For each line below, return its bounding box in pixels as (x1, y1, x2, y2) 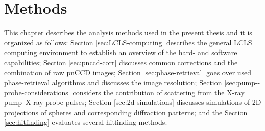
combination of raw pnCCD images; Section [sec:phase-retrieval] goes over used (4, 67, 252, 77)
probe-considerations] (4, 87, 70, 97)
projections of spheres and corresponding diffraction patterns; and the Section (4, 107, 248, 117)
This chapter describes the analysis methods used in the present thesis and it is (4, 27, 252, 38)
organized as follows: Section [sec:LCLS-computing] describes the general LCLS (4, 37, 252, 47)
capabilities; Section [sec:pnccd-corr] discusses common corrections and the (4, 57, 238, 67)
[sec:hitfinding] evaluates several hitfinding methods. (4, 117, 167, 127)
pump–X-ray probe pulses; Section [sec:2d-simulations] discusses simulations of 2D (4, 97, 261, 108)
